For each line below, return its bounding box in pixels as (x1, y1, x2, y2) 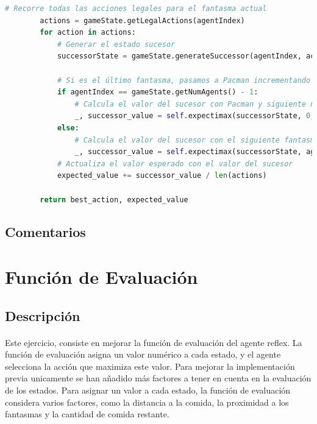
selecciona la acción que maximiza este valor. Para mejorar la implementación (5, 359, 295, 372)
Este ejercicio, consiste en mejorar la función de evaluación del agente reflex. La (5, 336, 302, 348)
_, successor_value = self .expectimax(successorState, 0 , (74, 111, 315, 121)
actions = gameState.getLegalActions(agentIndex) (40, 16, 245, 25)
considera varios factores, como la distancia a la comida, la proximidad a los (5, 395, 289, 408)
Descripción (5, 306, 80, 325)
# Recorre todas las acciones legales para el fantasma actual (5, 4, 267, 13)
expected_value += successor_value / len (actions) (57, 171, 267, 180)
